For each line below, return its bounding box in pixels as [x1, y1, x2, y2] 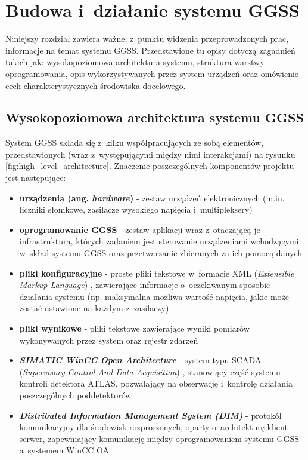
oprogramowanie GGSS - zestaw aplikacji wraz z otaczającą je [19, 223, 260, 235]
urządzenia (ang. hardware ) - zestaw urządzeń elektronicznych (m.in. [19, 191, 285, 204]
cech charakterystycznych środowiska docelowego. [5, 79, 186, 91]
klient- [267, 421, 291, 433]
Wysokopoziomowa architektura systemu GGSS [5, 108, 304, 127]
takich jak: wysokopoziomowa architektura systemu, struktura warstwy [5, 56, 265, 68]
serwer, [19, 432, 45, 444]
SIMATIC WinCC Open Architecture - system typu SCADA [19, 354, 262, 366]
